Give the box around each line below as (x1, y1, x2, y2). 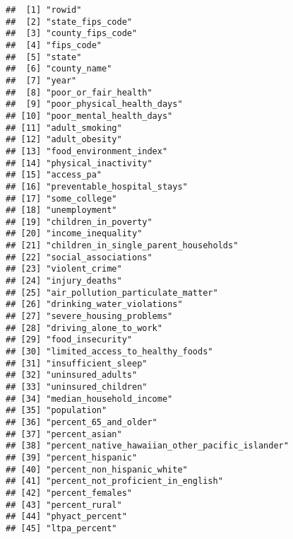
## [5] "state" (6, 52, 82, 62)
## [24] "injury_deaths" (6, 276, 122, 286)
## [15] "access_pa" (6, 170, 102, 180)
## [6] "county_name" (6, 64, 112, 74)
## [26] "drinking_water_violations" (6, 299, 183, 310)
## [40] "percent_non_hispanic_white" (6, 464, 188, 475)
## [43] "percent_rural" (6, 499, 122, 510)
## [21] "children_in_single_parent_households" (6, 240, 239, 251)
